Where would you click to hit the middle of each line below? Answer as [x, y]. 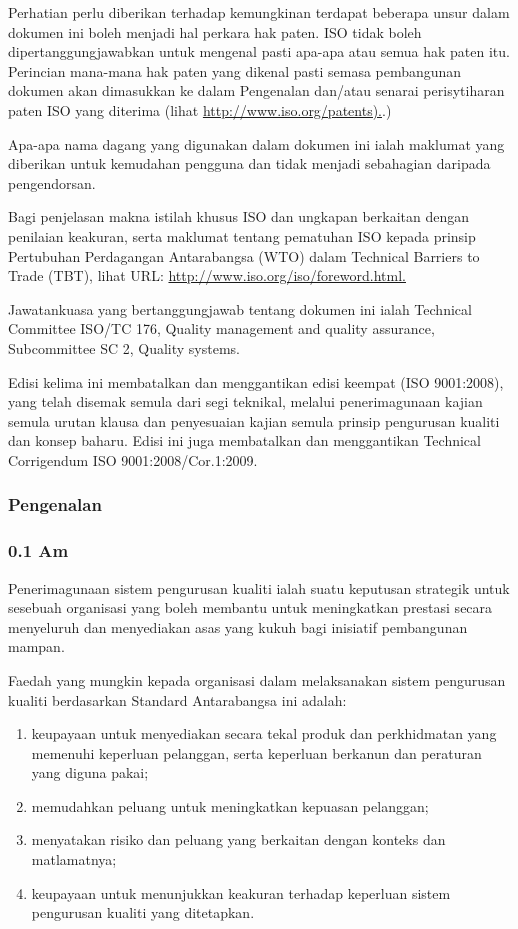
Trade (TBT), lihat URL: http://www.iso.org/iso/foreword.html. [207, 275]
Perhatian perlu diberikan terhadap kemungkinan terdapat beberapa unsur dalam [259, 12]
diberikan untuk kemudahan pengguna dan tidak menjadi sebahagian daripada [249, 163]
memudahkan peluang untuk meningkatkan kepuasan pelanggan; [230, 805]
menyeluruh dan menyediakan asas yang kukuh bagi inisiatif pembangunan [238, 626]
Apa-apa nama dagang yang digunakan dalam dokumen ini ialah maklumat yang [256, 143]
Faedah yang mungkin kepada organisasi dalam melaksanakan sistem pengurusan [257, 679]
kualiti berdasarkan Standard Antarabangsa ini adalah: [177, 699]
